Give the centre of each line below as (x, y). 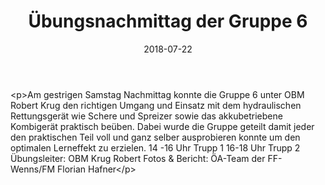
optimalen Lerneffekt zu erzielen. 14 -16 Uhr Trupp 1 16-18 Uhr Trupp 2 (155, 147)
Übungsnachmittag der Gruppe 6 (168, 21)
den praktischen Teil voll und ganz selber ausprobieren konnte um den (155, 137)
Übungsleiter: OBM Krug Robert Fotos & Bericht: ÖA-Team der (138, 158)
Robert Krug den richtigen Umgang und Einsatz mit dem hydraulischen (156, 105)
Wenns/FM (33, 169)
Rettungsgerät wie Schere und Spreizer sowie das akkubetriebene (146, 116)
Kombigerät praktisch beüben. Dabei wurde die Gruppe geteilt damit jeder (162, 126)
